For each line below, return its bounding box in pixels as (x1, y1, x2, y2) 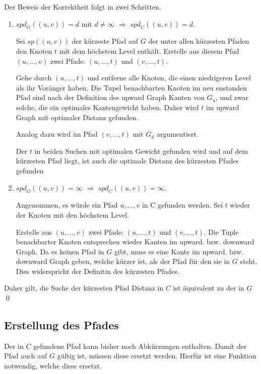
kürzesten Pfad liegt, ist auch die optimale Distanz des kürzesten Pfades (16, 155, 239, 166)
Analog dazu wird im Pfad (16, 129, 98, 139)
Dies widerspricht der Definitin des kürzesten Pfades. (16, 265, 179, 276)
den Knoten (16, 45, 52, 56)
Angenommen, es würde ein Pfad (16, 200, 118, 210)
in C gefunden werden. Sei (142, 200, 223, 210)
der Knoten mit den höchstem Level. (16, 209, 129, 220)
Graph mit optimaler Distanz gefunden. (16, 112, 139, 122)
